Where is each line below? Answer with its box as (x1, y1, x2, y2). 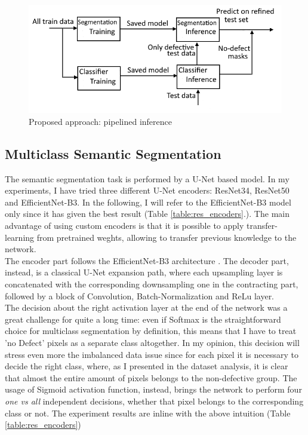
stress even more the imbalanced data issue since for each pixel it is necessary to (5, 348, 298, 360)
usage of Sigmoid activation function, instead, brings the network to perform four (5, 383, 302, 396)
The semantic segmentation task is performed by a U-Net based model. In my (5, 172, 289, 185)
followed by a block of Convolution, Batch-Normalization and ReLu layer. (5, 289, 275, 302)
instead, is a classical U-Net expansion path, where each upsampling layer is (5, 266, 283, 278)
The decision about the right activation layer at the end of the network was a (5, 301, 288, 314)
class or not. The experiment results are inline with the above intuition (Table (5, 406, 291, 419)
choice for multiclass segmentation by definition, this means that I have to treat (5, 324, 297, 337)
